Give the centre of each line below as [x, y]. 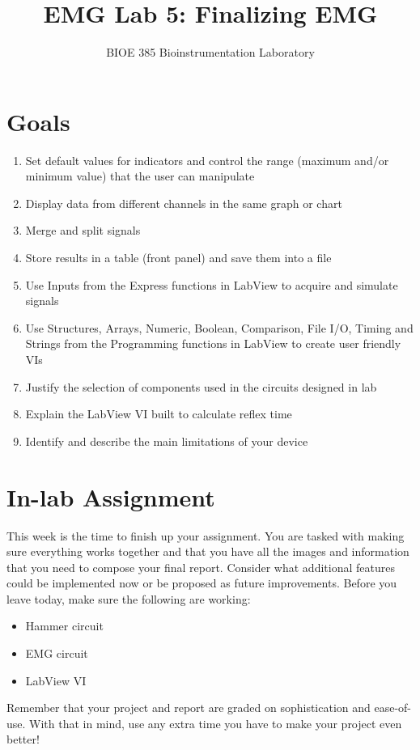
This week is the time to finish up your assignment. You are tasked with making [206, 535]
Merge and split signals [83, 230]
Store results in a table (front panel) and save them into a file [178, 258]
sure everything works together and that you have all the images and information [208, 551]
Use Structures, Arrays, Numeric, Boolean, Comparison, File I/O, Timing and [219, 327]
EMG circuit [57, 653]
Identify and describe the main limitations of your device [167, 441]
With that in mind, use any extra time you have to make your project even [216, 723]
